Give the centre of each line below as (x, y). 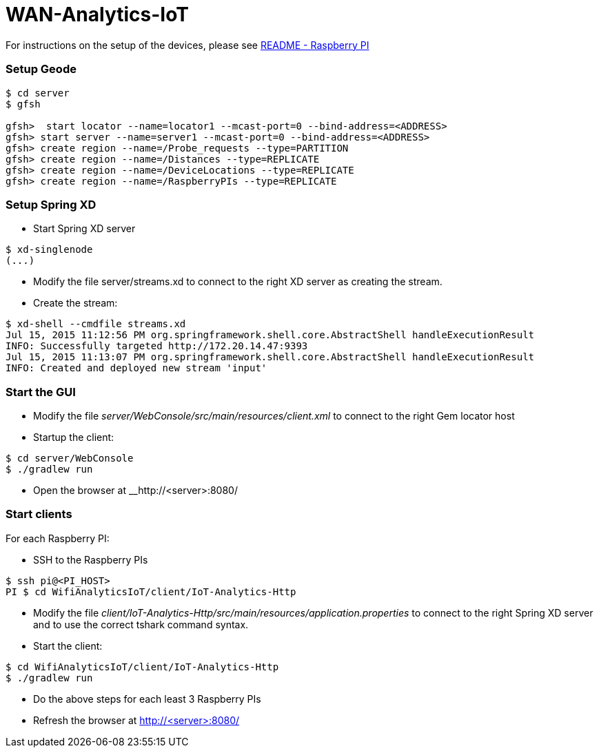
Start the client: (68, 646)
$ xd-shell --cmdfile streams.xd (96, 324)
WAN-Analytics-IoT (97, 14)
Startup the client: (74, 437)
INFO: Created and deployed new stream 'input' (136, 368)
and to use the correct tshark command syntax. (141, 624)
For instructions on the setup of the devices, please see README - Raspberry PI (187, 45)
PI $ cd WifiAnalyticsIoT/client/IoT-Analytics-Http (151, 591)
